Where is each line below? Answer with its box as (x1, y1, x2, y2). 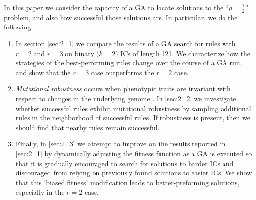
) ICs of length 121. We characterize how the (115, 48, 251, 58)
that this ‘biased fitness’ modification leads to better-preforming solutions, (15, 177, 240, 187)
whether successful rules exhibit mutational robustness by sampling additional (15, 103, 251, 113)
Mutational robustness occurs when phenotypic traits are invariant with (15, 84, 231, 94)
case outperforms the (91, 67, 154, 77)
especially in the (15, 187, 64, 197)
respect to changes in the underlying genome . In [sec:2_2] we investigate (15, 93, 236, 103)
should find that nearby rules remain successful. (15, 122, 160, 132)
